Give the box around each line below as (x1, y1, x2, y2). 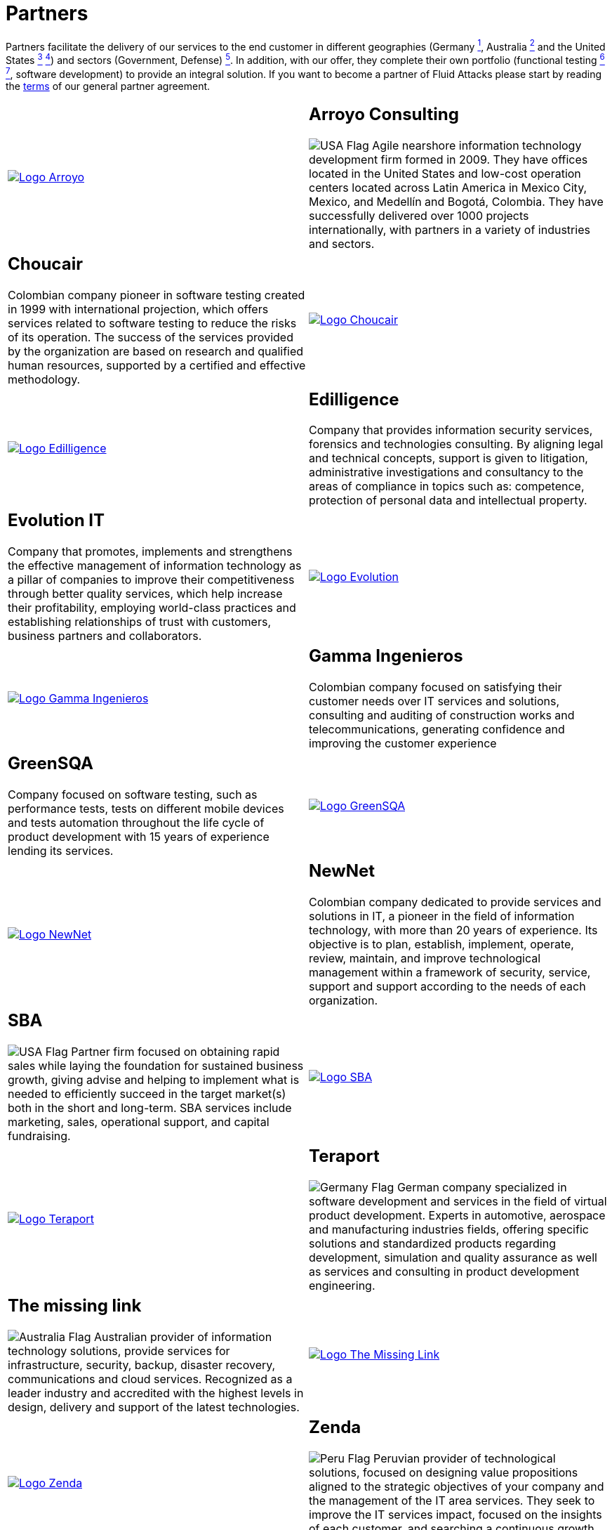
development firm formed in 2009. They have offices (309, 152, 588, 166)
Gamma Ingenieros (309, 646, 463, 667)
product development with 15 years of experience (8, 830, 270, 844)
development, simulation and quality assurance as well (309, 1250, 597, 1264)
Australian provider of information (94, 1329, 272, 1344)
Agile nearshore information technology (372, 138, 582, 152)
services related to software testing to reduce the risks (8, 315, 297, 330)
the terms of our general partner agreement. (6, 79, 211, 92)
